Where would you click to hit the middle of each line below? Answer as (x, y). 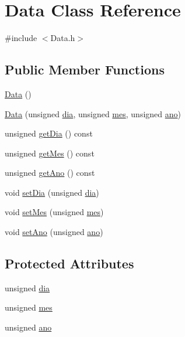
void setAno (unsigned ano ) (54, 232)
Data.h (63, 38)
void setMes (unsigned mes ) (54, 212)
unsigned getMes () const (50, 153)
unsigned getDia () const (49, 133)
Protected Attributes (69, 263)
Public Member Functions (85, 69)
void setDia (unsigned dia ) (52, 192)
